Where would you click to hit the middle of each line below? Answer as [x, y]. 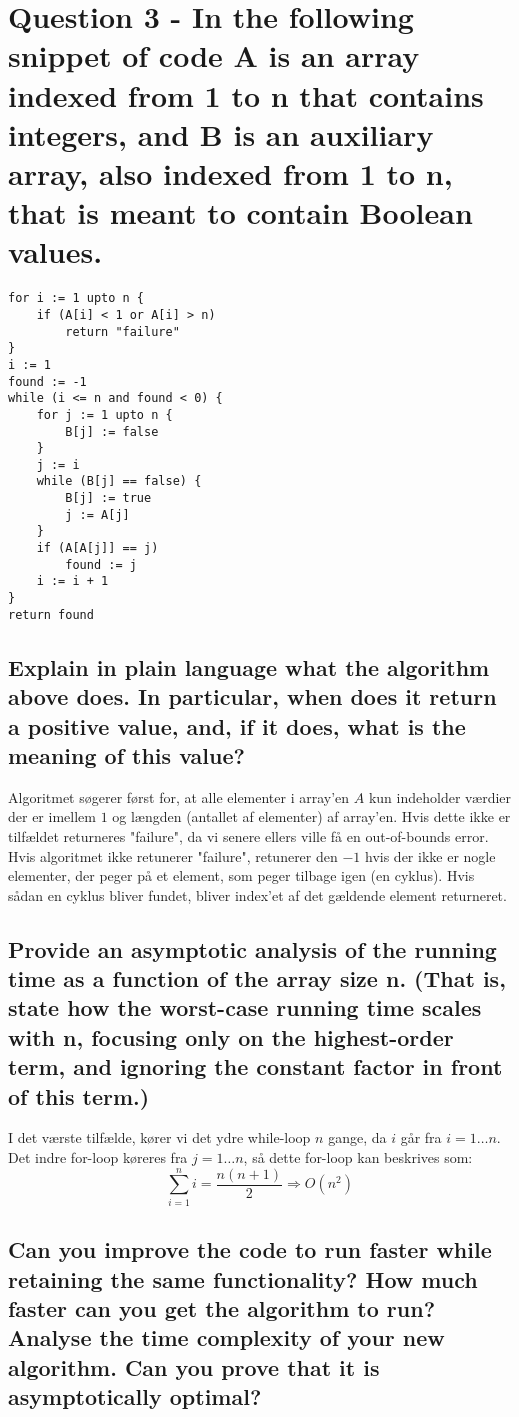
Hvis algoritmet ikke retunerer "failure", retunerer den [173, 855]
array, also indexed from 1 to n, [230, 172]
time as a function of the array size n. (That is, [257, 978]
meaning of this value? [126, 754]
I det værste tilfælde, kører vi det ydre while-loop [159, 1137]
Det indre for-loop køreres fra [98, 1157]
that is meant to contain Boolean [240, 212]
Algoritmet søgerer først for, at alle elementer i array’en [179, 796]
